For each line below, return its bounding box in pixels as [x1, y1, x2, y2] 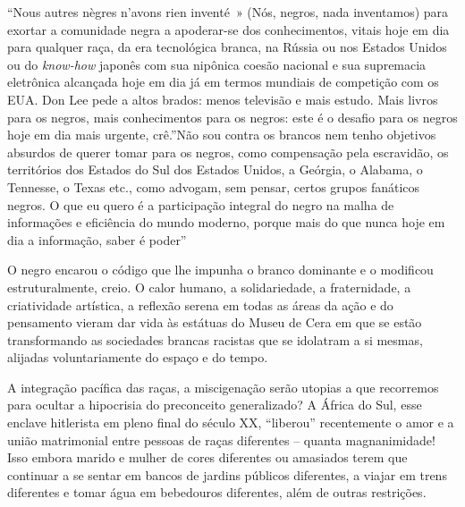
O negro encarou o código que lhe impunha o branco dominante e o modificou [7, 260, 434, 279]
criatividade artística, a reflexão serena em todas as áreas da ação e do [7, 295, 393, 314]
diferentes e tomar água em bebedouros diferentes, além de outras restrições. [7, 483, 427, 502]
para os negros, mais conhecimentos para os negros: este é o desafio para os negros [7, 107, 458, 126]
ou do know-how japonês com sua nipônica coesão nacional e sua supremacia [7, 55, 427, 73]
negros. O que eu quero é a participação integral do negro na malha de [7, 195, 394, 214]
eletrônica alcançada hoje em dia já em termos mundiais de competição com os [7, 72, 439, 91]
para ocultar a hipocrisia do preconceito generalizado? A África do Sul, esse [7, 395, 422, 414]
